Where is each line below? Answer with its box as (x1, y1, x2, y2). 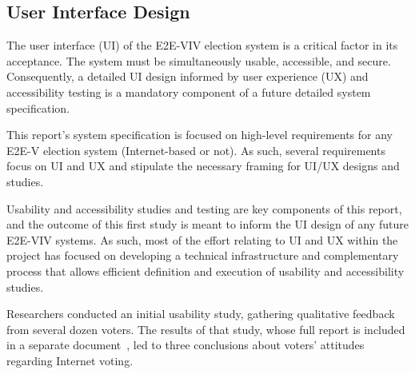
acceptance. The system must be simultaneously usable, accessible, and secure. (6, 52, 391, 69)
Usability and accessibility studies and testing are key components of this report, (6, 200, 402, 217)
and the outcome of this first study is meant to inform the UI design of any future (6, 216, 409, 233)
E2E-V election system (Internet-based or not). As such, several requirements (6, 141, 385, 158)
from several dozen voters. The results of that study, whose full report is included (6, 320, 405, 337)
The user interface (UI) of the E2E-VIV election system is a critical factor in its (6, 37, 398, 54)
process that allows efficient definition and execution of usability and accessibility (6, 262, 405, 279)
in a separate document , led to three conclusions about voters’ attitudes (6, 336, 365, 353)
